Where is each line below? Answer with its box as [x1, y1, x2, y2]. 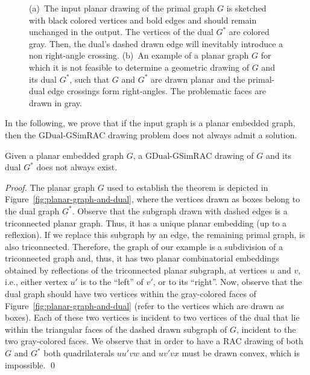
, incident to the [236, 322, 296, 335]
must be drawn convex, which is [182, 347, 300, 359]
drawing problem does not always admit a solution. [108, 128, 297, 141]
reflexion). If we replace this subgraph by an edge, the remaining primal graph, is [5, 228, 305, 241]
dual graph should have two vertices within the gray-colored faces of [5, 287, 256, 300]
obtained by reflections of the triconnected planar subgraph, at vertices [5, 263, 267, 276]
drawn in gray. [29, 96, 82, 109]
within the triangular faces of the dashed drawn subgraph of [5, 322, 227, 335]
